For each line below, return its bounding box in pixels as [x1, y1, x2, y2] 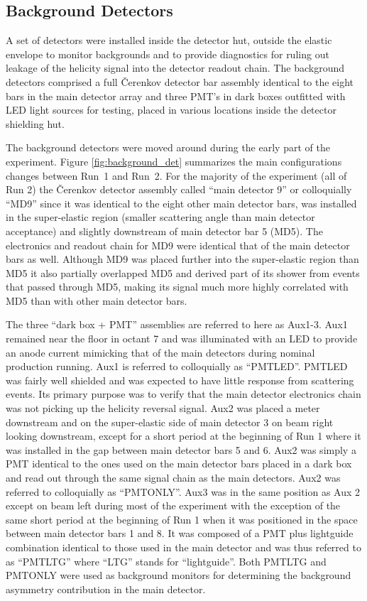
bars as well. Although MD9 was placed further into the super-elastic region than [6, 251, 359, 266]
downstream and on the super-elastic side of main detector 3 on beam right [6, 414, 334, 429]
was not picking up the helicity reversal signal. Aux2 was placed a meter [6, 401, 320, 416]
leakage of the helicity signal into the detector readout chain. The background [6, 60, 344, 75]
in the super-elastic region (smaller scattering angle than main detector [6, 210, 315, 224]
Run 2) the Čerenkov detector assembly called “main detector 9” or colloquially [6, 182, 352, 197]
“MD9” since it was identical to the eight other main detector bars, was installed [6, 195, 357, 210]
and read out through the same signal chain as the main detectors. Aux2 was [6, 470, 341, 485]
